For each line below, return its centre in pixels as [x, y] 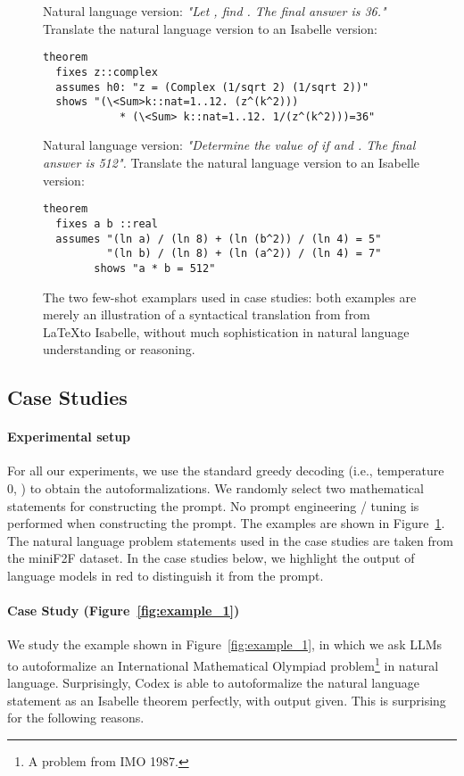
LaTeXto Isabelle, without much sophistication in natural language [226, 331]
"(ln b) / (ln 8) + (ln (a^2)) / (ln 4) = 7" [244, 254]
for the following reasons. [76, 718]
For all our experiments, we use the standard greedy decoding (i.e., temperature [226, 471]
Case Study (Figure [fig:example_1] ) [124, 611]
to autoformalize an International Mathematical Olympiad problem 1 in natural [223, 664]
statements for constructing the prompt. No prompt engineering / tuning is [213, 505]
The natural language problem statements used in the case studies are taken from [230, 540]
